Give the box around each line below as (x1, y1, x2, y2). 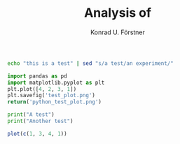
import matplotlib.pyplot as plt (7, 79, 105, 86)
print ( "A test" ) (7, 111, 55, 118)
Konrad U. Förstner (90, 28, 146, 36)
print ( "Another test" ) (7, 117, 74, 125)
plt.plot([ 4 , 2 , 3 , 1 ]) (7, 85, 77, 92)
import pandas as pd (7, 72, 68, 80)
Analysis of (83, 5, 152, 21)
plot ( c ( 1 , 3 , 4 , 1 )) (7, 130, 68, 137)
